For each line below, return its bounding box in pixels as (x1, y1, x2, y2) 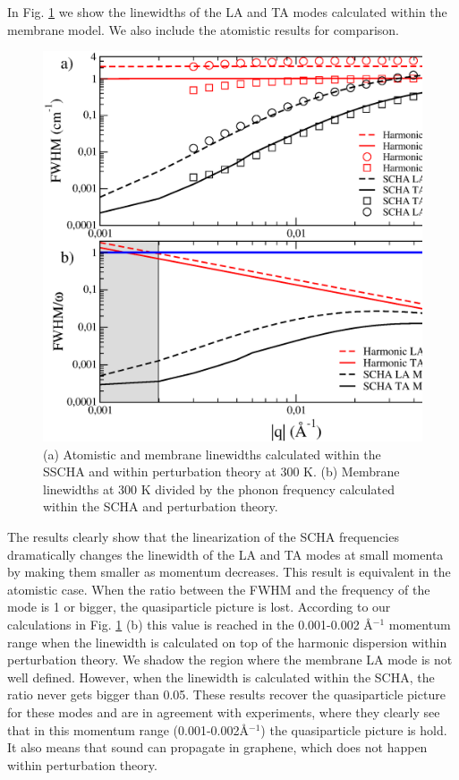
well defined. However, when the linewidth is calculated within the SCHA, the (7, 667, 435, 686)
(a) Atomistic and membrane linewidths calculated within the (43, 444, 381, 463)
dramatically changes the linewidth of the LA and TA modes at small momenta (7, 544, 444, 563)
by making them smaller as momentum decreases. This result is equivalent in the (7, 562, 451, 581)
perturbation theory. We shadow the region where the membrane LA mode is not (7, 650, 453, 669)
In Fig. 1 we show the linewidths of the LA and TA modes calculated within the (7, 3, 447, 21)
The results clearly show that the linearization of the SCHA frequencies (7, 527, 399, 546)
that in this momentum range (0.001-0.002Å (7, 720, 250, 739)
